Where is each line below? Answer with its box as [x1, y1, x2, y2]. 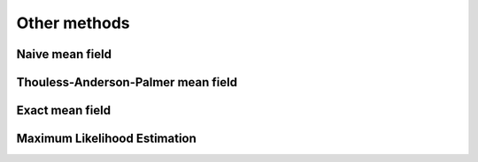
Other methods [16, 13, 130, 33]
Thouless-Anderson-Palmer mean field [16, 75, 238, 90]
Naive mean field [16, 47, 112, 62]
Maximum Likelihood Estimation [16, 131, 197, 146]
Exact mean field [16, 103, 111, 118]
